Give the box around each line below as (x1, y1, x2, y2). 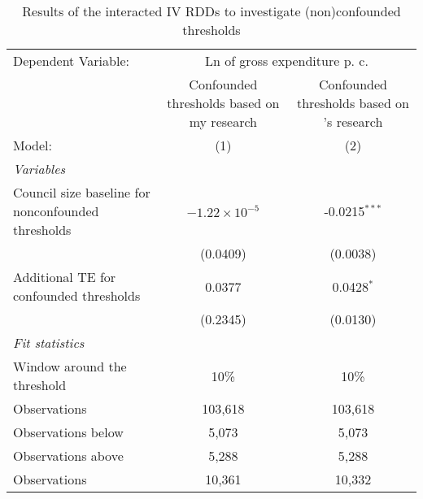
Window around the (13, 357, 127, 375)
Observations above (13, 446, 124, 465)
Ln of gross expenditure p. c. (204, 51, 368, 70)
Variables (13, 159, 66, 178)
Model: (13, 136, 53, 154)
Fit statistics (13, 333, 85, 352)
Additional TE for (13, 267, 116, 286)
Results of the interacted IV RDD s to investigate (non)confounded (22, 2, 401, 20)
